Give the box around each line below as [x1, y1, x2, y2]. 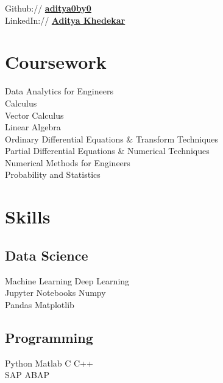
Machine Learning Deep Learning [5, 274, 130, 287]
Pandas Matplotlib [5, 298, 74, 311]
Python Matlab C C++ [5, 356, 93, 369]
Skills [5, 204, 51, 229]
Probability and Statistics [5, 168, 101, 181]
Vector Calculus [5, 108, 64, 121]
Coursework [5, 49, 107, 74]
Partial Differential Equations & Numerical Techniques [5, 144, 210, 157]
